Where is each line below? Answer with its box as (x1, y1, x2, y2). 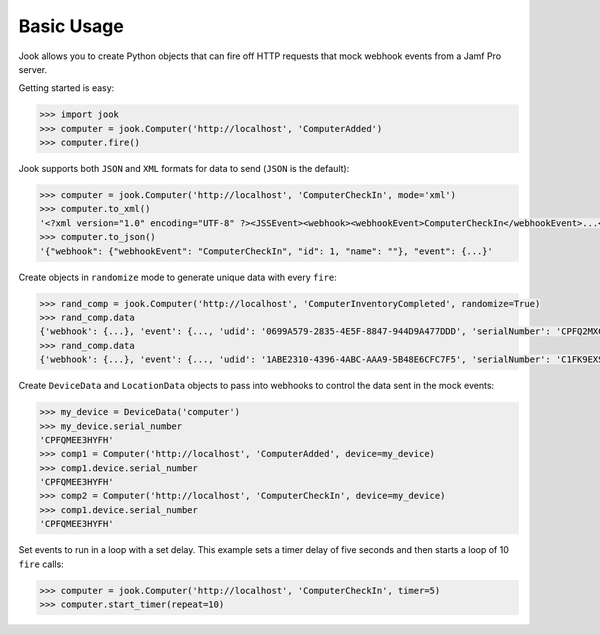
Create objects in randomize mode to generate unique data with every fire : (18, 271, 337, 283)
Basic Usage (18, 15, 124, 37)
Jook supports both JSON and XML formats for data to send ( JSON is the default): (18, 163, 350, 175)
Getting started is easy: (18, 82, 115, 94)
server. (18, 63, 48, 75)
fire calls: (18, 558, 64, 570)
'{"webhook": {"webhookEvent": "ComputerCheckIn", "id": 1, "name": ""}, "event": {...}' (39, 245, 494, 257)
